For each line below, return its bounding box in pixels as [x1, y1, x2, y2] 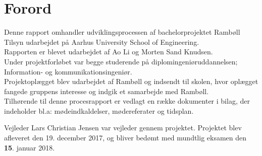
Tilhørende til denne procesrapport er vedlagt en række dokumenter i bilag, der [4, 96, 250, 106]
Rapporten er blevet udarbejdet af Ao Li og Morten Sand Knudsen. [4, 46, 213, 57]
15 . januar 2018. [4, 142, 55, 152]
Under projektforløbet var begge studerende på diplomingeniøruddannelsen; [4, 56, 238, 66]
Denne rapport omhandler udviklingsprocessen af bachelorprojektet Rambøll [4, 27, 240, 37]
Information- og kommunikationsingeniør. [4, 66, 132, 76]
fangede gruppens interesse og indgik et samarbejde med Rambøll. [4, 86, 209, 96]
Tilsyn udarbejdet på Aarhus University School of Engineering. [4, 36, 199, 47]
